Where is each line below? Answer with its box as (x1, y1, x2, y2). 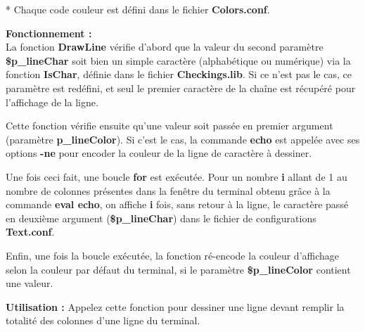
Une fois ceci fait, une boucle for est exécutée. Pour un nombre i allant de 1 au (6, 169, 347, 184)
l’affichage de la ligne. (6, 94, 98, 109)
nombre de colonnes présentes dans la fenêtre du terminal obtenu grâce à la (6, 183, 331, 198)
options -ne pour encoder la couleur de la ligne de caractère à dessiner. (6, 146, 312, 160)
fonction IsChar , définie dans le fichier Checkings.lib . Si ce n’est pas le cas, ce (6, 67, 352, 82)
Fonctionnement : (6, 25, 92, 40)
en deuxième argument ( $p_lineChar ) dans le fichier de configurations (6, 210, 316, 225)
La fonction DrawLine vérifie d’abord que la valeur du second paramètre (6, 39, 324, 54)
